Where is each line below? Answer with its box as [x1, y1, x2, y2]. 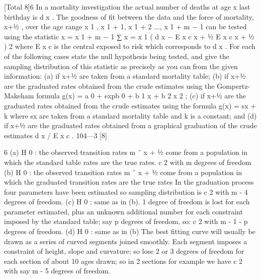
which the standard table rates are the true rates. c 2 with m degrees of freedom [4, 156, 251, 167]
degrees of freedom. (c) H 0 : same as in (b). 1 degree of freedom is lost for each [4, 196, 250, 207]
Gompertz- [217, 80, 250, 91]
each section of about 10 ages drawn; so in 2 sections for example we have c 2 [4, 255, 243, 266]
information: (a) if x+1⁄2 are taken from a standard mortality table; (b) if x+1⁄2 [4, 71, 246, 81]
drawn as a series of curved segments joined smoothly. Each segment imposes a [4, 236, 247, 246]
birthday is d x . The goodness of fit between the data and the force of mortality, [4, 11, 254, 22]
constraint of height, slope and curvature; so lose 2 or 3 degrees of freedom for [4, 246, 244, 256]
